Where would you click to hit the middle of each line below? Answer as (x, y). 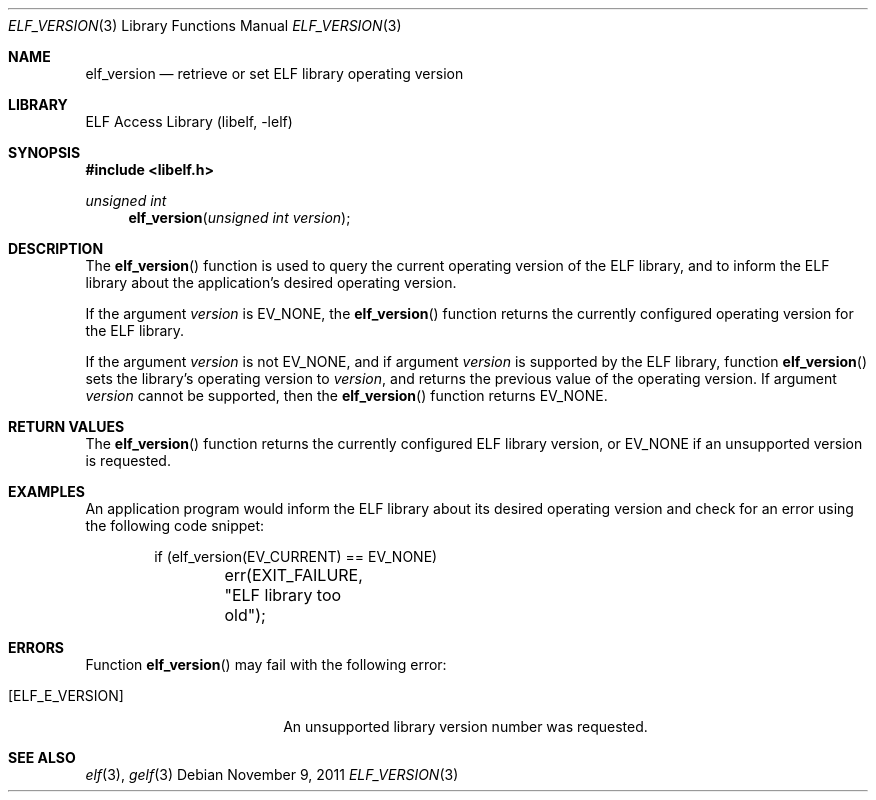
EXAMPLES (46, 491)
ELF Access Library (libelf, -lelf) (189, 121)
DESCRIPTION (56, 248)
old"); (245, 615)
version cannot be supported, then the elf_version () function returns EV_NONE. (346, 395)
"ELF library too (283, 595)
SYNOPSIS (44, 152)
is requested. (128, 460)
